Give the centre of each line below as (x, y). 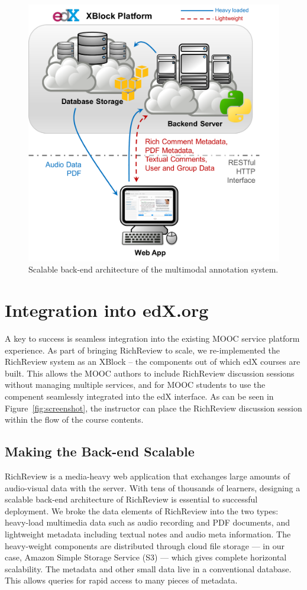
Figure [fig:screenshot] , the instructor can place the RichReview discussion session (153, 408)
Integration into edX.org (107, 310)
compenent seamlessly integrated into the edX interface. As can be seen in (139, 396)
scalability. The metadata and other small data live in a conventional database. (148, 568)
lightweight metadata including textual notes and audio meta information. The (148, 534)
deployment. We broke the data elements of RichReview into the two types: (142, 510)
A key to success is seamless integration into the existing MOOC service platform (152, 338)
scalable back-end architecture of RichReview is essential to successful (131, 499)
